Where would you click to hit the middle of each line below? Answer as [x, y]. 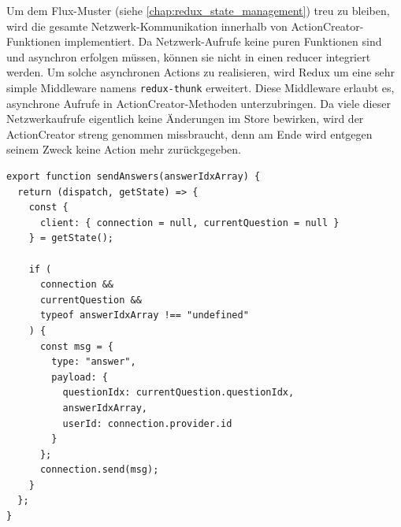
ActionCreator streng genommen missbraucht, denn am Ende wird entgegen [189, 134]
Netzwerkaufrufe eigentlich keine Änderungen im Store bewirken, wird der [185, 119]
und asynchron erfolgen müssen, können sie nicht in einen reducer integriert [189, 56]
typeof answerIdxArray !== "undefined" [144, 315]
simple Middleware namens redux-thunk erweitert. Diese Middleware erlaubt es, [200, 87]
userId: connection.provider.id [147, 423]
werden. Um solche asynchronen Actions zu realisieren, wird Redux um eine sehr [201, 72]
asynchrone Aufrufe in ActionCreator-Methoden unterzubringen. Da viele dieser [199, 103]
